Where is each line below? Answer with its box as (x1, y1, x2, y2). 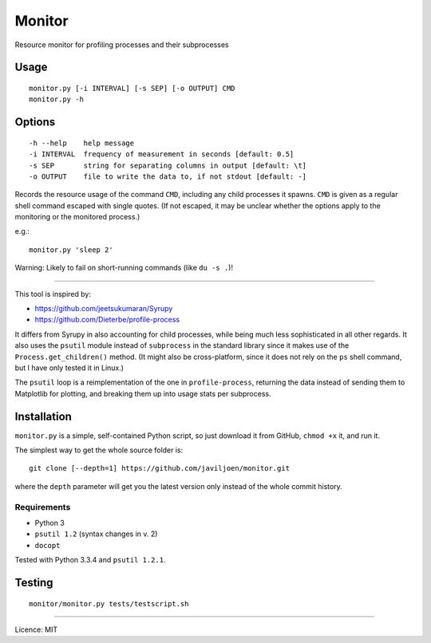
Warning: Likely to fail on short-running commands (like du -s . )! (14, 263, 233, 273)
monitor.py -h (29, 95, 84, 104)
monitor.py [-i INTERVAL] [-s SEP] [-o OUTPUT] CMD (29, 84, 235, 93)
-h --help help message (29, 138, 135, 148)
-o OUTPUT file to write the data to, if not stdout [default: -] (29, 172, 307, 181)
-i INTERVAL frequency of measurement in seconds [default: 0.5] (29, 150, 295, 159)
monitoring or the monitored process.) (14, 212, 140, 222)
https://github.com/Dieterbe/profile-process (34, 315, 180, 325)
